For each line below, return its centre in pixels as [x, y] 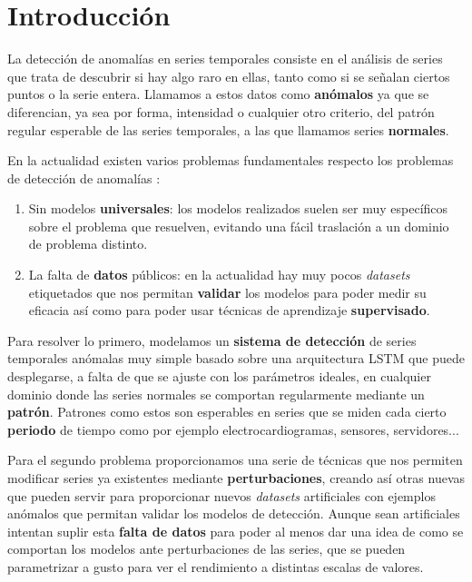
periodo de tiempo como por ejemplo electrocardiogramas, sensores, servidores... [233, 429]
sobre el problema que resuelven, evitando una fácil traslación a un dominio [239, 226]
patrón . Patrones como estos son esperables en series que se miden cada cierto [227, 412]
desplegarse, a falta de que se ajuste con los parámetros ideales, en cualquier [219, 376]
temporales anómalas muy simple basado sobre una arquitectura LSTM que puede [236, 358]
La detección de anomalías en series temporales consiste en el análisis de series [225, 59]
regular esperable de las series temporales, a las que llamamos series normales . [228, 129]
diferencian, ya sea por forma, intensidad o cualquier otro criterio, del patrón [221, 111]
